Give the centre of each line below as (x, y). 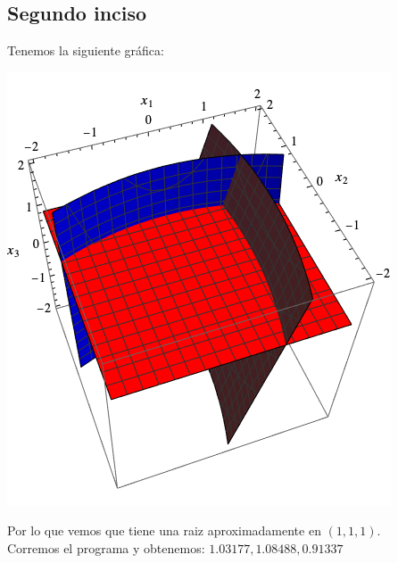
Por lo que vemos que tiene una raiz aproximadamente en (164, 530)
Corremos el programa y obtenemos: (106, 547)
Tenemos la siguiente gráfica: (86, 50)
